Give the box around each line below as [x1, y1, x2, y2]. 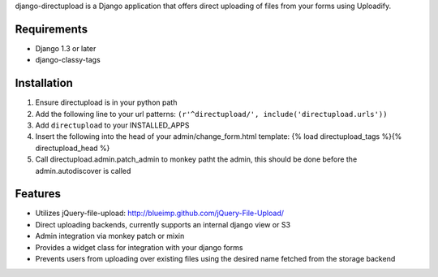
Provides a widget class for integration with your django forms [35, 242, 243, 252]
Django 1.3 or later [35, 43, 97, 53]
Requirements [15, 22, 88, 36]
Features [15, 187, 61, 201]
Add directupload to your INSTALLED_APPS [35, 120, 190, 130]
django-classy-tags [35, 55, 101, 65]
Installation [15, 76, 73, 90]
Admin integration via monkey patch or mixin [35, 232, 185, 241]
